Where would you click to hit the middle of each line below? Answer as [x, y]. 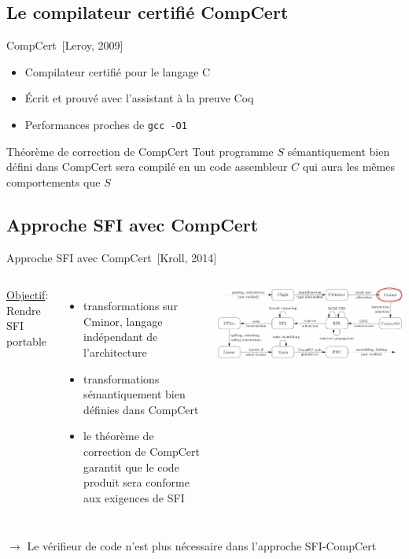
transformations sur [131, 306]
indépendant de [121, 337]
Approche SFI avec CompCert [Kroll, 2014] [112, 257]
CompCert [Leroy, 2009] [65, 45]
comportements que [53, 181]
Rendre [24, 310]
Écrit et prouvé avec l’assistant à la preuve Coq [139, 98]
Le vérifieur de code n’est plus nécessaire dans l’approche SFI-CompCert [202, 546]
